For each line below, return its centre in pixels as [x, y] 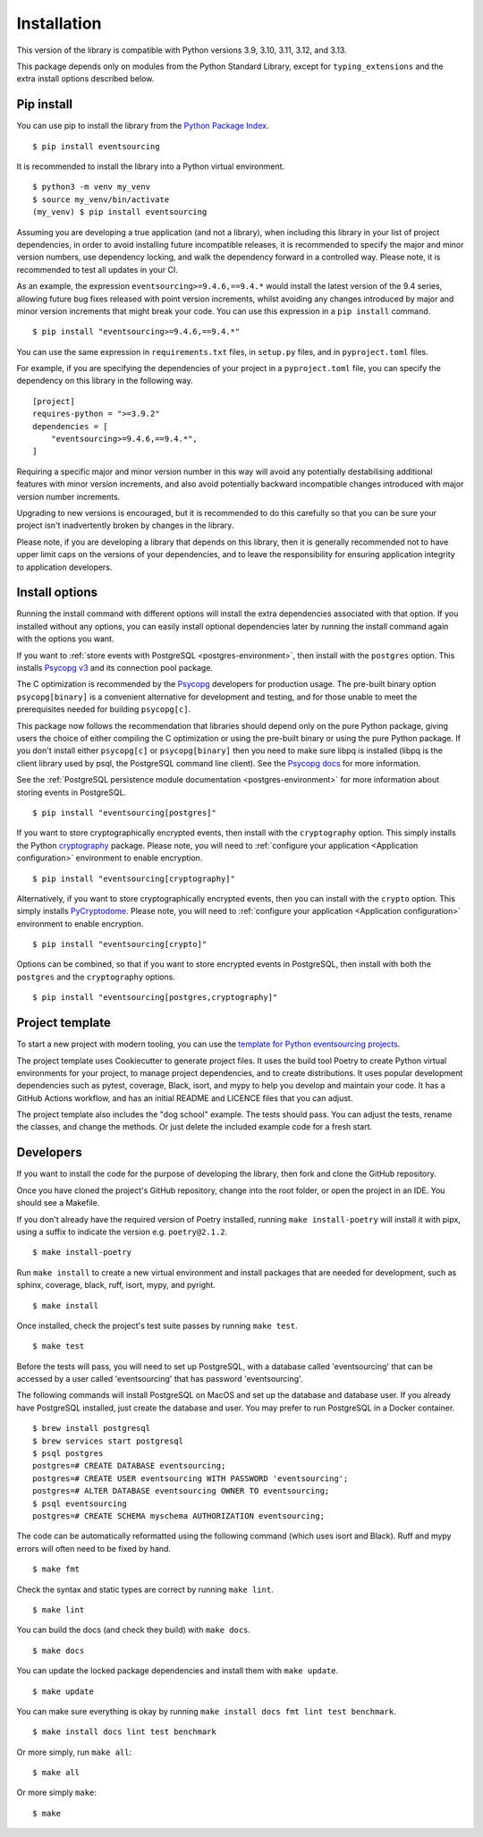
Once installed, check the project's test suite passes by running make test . [157, 1325]
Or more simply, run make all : [74, 1752]
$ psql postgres [68, 1454]
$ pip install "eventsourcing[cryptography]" [134, 878]
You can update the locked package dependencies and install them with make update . [178, 1671]
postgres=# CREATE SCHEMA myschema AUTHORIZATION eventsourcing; [179, 1515]
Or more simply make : [57, 1792]
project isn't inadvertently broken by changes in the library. [125, 525]
